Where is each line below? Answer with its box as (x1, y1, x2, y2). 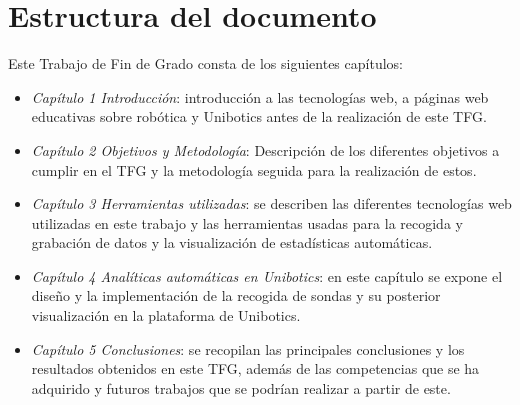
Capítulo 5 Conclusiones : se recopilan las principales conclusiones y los (31, 338, 465, 359)
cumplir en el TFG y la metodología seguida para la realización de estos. (31, 159, 477, 180)
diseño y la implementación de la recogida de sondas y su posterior (31, 285, 441, 306)
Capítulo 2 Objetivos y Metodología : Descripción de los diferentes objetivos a (31, 139, 500, 160)
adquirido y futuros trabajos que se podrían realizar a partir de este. (31, 377, 451, 398)
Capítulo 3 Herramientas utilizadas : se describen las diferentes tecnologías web (31, 193, 512, 214)
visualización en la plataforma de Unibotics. (31, 305, 301, 326)
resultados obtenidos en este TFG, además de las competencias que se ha (31, 358, 480, 379)
